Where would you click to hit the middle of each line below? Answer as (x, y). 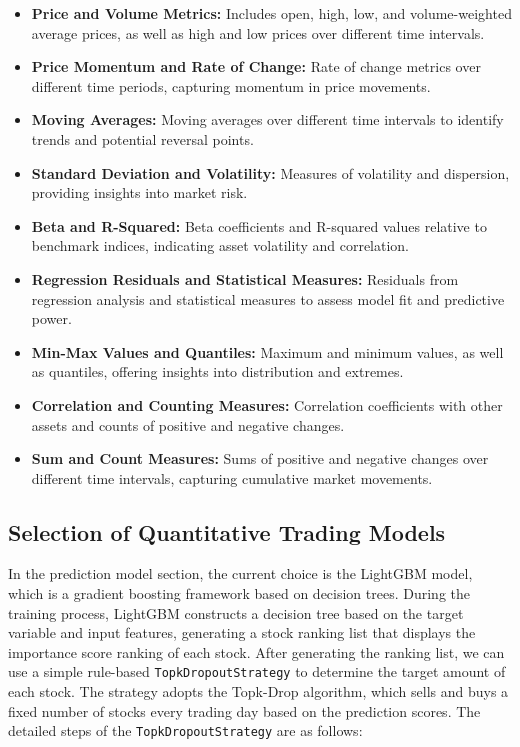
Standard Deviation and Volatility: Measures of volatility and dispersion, (270, 172)
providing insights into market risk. (139, 192)
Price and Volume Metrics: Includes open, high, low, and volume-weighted (271, 13)
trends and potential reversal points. (142, 138)
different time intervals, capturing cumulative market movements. (232, 477)
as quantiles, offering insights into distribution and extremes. (217, 371)
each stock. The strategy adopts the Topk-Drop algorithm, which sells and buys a (258, 691)
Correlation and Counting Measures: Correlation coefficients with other (267, 404)
